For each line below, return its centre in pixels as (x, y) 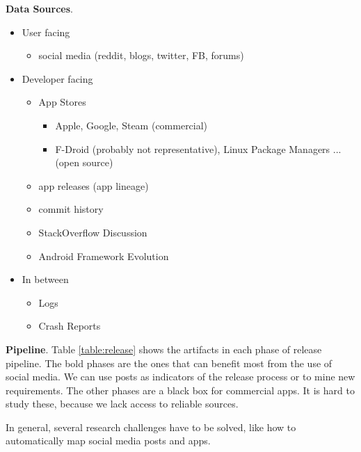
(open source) (84, 162)
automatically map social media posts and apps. (108, 441)
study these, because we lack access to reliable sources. (122, 404)
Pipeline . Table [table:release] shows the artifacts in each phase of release (164, 349)
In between (45, 279)
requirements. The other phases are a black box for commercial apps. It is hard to (180, 390)
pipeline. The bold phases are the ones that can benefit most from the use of (169, 363)
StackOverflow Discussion (93, 232)
